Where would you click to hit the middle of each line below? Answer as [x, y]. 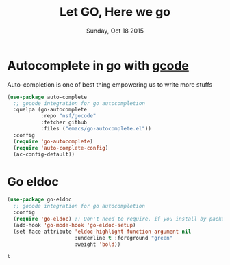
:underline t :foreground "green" [124, 238]
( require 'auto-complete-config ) [61, 148]
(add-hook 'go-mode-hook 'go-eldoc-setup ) [75, 225]
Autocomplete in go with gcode [98, 65]
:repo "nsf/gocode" [68, 116]
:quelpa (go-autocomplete [50, 110]
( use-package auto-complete [47, 97]
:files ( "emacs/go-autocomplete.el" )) [96, 129]
